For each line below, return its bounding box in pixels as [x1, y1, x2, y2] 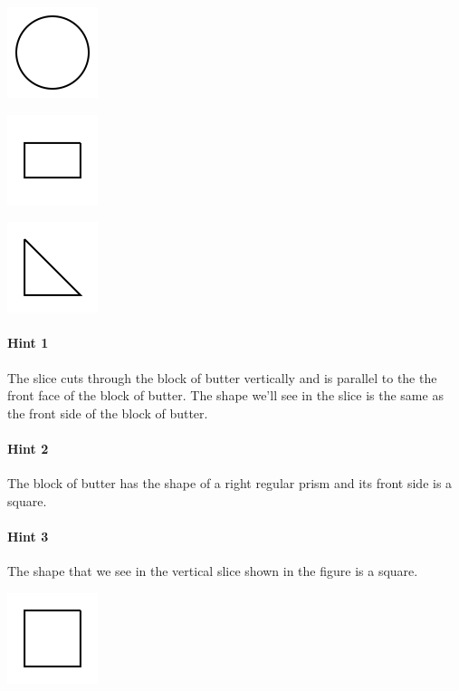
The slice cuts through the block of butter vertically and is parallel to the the [7, 368, 437, 387]
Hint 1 [7, 333, 49, 352]
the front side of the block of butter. [7, 403, 208, 422]
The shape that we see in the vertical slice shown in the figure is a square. [7, 561, 418, 581]
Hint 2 [7, 438, 49, 457]
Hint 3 [7, 526, 49, 545]
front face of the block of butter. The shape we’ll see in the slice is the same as [7, 386, 444, 405]
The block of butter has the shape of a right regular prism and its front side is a [7, 474, 453, 493]
